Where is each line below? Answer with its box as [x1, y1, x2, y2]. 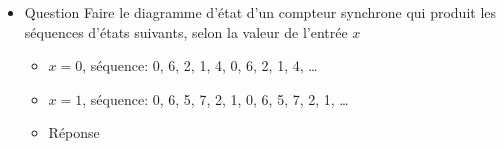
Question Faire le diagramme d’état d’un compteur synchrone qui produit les [24, 2, 497, 22]
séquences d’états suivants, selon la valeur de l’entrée [24, 21, 348, 42]
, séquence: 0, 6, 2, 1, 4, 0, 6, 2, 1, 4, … [82, 55, 318, 76]
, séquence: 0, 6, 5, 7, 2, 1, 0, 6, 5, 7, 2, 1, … [82, 88, 349, 109]
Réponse [48, 122, 100, 143]
